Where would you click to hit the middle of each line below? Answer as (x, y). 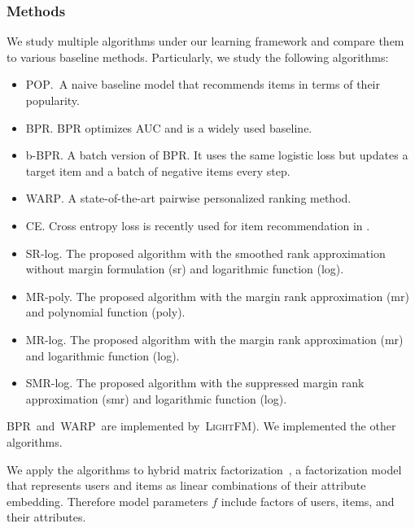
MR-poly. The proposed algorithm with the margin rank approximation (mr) (217, 296)
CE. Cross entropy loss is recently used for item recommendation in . (198, 225)
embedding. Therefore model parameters (107, 501)
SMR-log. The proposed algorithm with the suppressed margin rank (195, 383)
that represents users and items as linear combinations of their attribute (186, 485)
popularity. (52, 100)
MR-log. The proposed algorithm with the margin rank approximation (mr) (214, 339)
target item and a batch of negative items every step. (158, 170)
